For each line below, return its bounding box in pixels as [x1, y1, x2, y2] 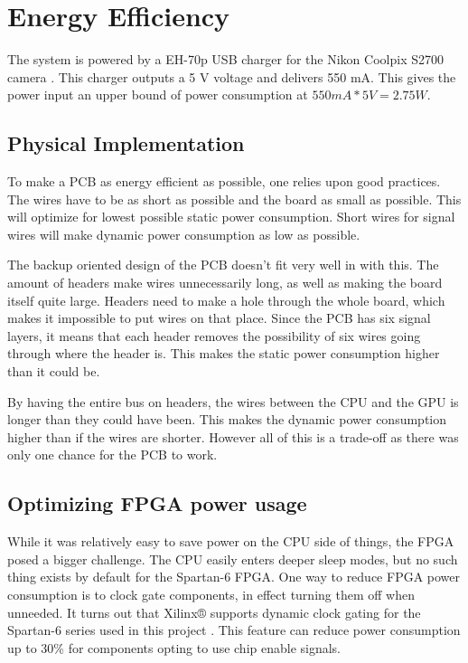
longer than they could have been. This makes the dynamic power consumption [7, 410, 447, 429]
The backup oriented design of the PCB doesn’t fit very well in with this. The [7, 255, 439, 274]
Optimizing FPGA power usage [7, 489, 307, 517]
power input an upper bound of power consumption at [7, 85, 308, 104]
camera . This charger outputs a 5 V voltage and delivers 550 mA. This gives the [7, 67, 456, 86]
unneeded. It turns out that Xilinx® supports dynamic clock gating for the [7, 602, 421, 621]
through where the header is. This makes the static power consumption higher [7, 344, 440, 363]
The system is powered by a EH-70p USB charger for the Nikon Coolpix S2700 [7, 50, 444, 69]
